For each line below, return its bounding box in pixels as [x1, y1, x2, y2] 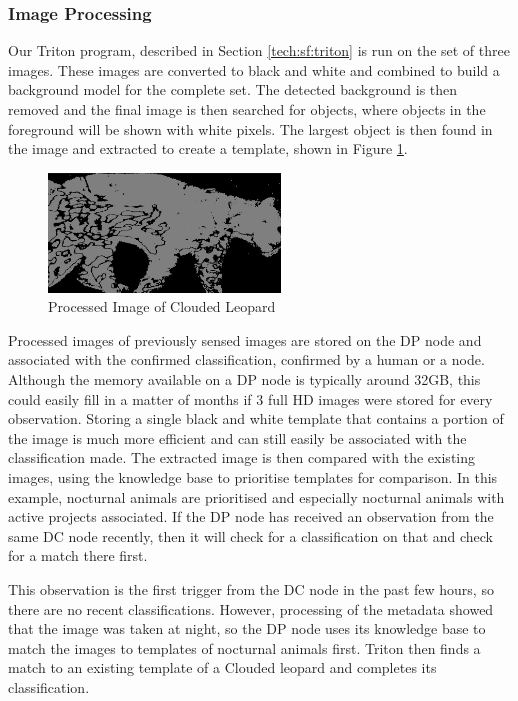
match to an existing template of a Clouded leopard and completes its [8, 657, 437, 678]
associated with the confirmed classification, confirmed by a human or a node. [8, 349, 485, 370]
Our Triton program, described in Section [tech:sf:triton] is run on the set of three [8, 40, 510, 61]
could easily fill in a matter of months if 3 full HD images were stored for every [8, 388, 493, 409]
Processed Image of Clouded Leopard [48, 296, 276, 317]
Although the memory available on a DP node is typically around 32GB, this [8, 368, 481, 389]
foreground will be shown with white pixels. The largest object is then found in [8, 118, 493, 139]
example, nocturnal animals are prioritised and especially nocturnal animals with [8, 486, 505, 507]
